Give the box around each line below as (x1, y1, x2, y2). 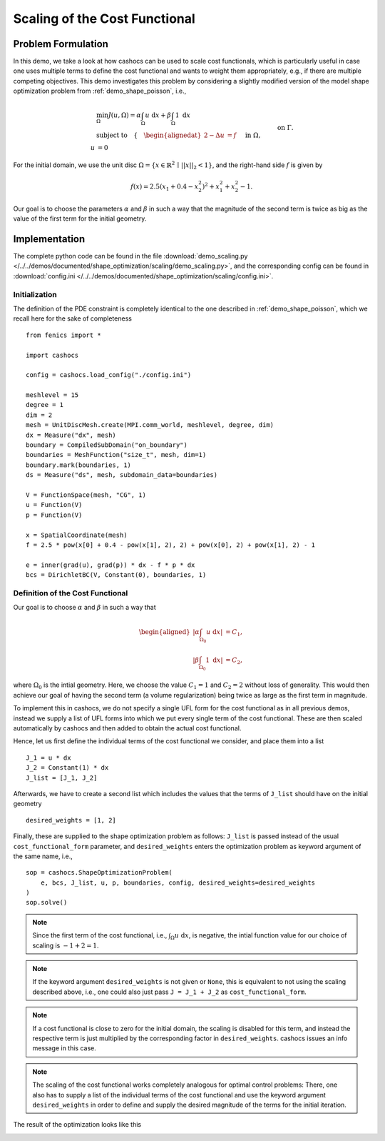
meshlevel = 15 (26, 391, 79, 399)
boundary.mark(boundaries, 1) (26, 461, 132, 469)
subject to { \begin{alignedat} (96, 131, 202, 139)
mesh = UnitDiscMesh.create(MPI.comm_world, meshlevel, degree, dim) (26, 421, 274, 429)
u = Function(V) (26, 501, 83, 509)
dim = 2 (26, 411, 53, 419)
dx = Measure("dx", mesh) (26, 431, 117, 439)
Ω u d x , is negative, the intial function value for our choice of (170, 931, 347, 942)
